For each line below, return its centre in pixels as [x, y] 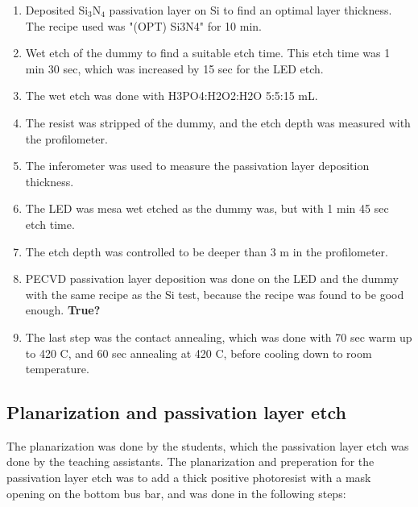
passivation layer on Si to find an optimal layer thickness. [250, 10]
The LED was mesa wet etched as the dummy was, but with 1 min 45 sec [207, 208]
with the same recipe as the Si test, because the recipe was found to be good [215, 294]
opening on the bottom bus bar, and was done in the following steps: [176, 493]
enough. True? [63, 310]
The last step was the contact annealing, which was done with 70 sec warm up [219, 337]
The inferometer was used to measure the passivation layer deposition [197, 166]
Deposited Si [57, 10]
